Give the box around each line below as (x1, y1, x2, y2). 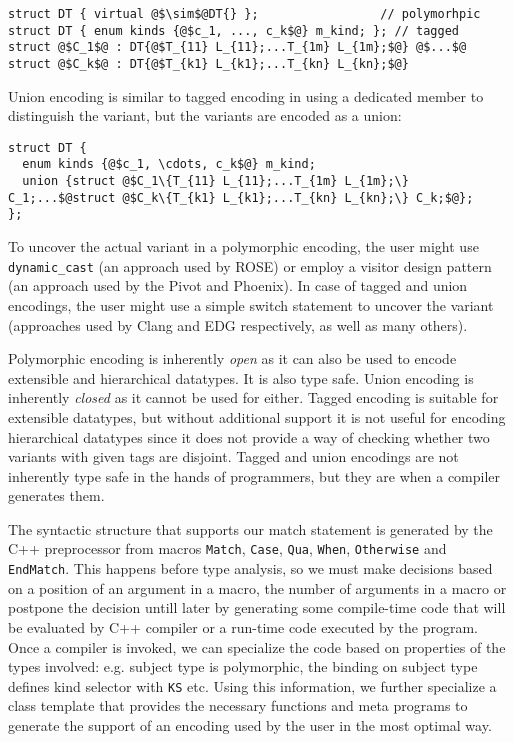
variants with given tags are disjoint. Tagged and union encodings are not (8, 446, 459, 467)
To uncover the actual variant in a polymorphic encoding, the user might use (8, 236, 479, 257)
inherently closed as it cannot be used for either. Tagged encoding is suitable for (8, 387, 499, 408)
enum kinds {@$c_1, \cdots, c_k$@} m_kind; (22, 157, 316, 172)
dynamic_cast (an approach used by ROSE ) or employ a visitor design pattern (8, 255, 492, 276)
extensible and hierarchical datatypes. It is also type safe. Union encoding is (8, 367, 474, 388)
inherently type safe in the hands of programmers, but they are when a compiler (8, 465, 501, 486)
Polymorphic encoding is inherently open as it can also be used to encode (8, 348, 457, 369)
